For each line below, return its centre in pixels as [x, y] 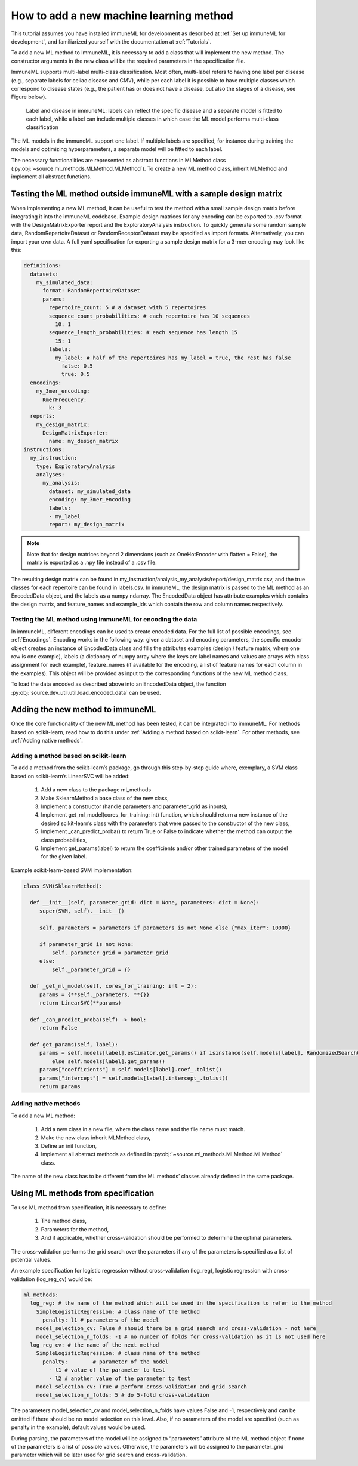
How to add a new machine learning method [122, 16]
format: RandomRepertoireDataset [91, 291]
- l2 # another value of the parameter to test [120, 1378]
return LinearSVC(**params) [80, 1003]
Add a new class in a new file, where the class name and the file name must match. [143, 1129]
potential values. [31, 1259]
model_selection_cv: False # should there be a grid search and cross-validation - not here [176, 1328]
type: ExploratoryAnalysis [76, 466]
